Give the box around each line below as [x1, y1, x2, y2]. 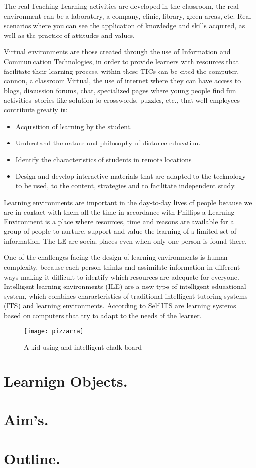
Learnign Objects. [4, 371, 128, 391]
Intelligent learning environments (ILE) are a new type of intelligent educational [4, 281, 246, 291]
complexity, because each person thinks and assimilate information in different [4, 262, 240, 272]
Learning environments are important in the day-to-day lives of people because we [4, 197, 252, 207]
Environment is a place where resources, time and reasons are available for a [4, 216, 234, 226]
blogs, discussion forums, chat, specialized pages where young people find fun [4, 85, 236, 95]
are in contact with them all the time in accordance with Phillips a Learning [4, 207, 235, 217]
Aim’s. [4, 409, 49, 430]
